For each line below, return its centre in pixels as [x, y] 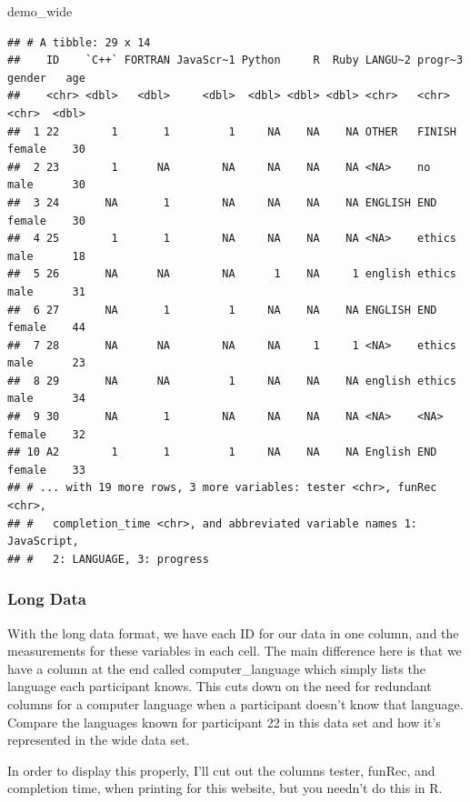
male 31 [46, 291]
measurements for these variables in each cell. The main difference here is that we [235, 651]
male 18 [46, 256]
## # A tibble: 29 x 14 [79, 42]
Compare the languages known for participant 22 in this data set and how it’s [224, 722]
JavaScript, [43, 542]
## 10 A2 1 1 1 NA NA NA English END [222, 452]
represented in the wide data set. [99, 740]
